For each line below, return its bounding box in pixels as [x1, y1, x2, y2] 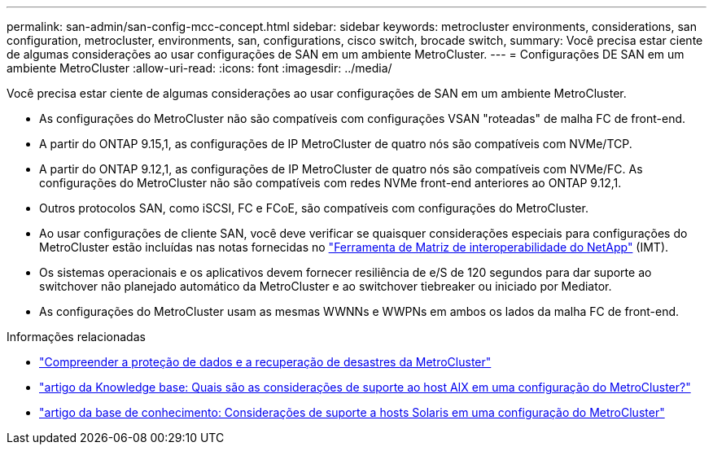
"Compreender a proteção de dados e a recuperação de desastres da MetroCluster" [39, 355, 492, 369]
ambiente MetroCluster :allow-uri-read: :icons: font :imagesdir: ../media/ [7, 61, 392, 75]
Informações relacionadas [7, 330, 146, 344]
